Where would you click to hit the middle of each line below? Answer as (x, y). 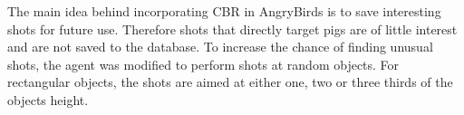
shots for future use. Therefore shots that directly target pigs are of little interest (232, 29)
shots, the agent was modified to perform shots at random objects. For (203, 64)
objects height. (48, 99)
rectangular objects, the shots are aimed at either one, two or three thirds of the (230, 82)
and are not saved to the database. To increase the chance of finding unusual (220, 47)
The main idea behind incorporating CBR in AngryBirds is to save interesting (224, 11)
